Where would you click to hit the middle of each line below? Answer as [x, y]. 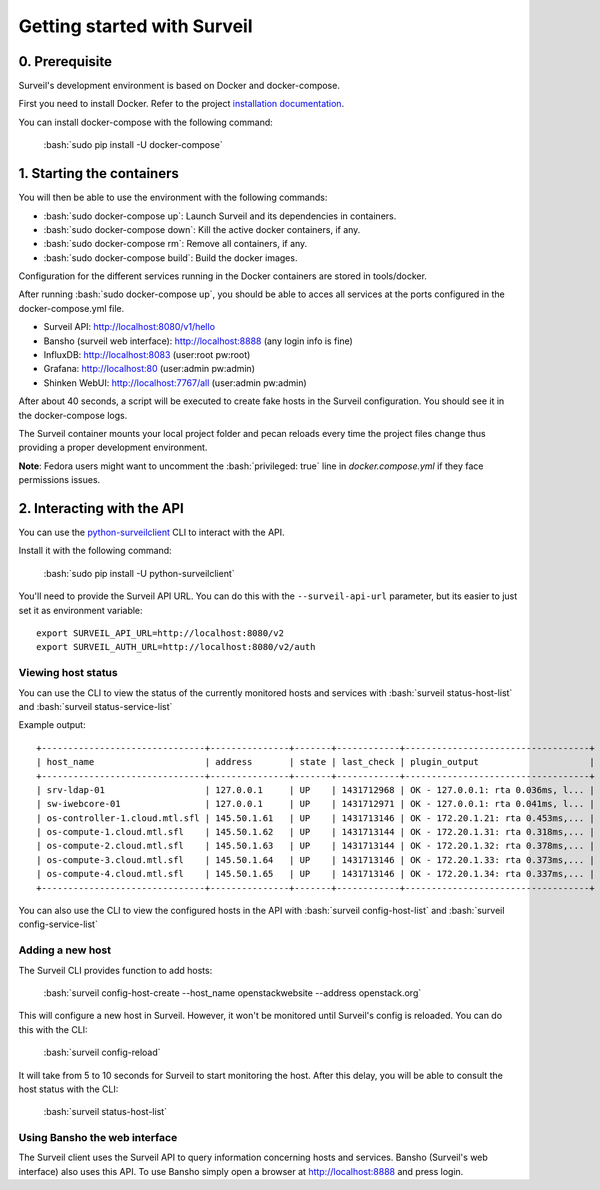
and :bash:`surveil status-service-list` [95, 706]
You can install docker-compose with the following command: [146, 122]
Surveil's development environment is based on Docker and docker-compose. [179, 86]
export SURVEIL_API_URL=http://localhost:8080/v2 [160, 633]
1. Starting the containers [98, 173]
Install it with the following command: [95, 551]
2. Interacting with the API [101, 508]
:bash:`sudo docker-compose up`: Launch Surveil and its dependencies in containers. [220, 216]
